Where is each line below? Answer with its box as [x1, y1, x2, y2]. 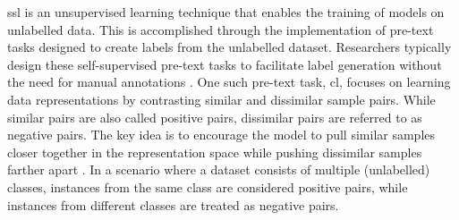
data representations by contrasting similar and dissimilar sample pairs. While [7, 89, 436, 108]
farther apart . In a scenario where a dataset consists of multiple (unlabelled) [7, 160, 430, 179]
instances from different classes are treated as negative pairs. [7, 195, 339, 214]
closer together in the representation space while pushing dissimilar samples [7, 142, 422, 161]
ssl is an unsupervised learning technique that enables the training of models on [7, 3, 445, 21]
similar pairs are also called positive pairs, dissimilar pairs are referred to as [7, 107, 422, 126]
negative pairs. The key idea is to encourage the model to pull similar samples [7, 125, 436, 144]
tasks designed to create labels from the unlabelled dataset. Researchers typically [7, 38, 452, 56]
